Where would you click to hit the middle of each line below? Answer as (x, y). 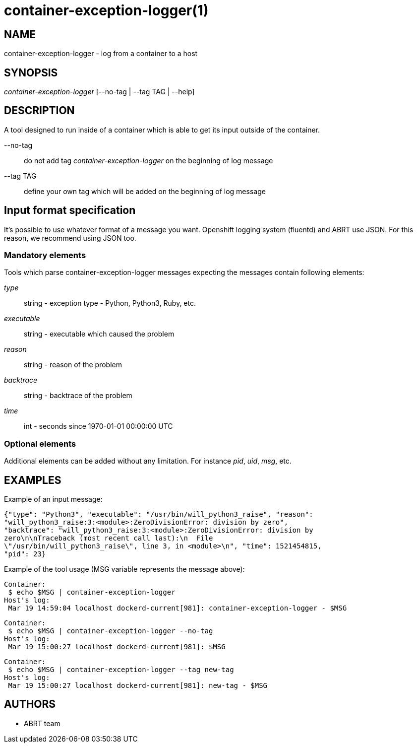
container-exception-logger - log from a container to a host (101, 54)
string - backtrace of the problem (78, 396)
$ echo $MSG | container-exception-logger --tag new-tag (121, 670)
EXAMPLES (33, 480)
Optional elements (40, 443)
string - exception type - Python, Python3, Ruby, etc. (110, 303)
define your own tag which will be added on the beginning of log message (145, 191)
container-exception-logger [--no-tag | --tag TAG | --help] (99, 92)
